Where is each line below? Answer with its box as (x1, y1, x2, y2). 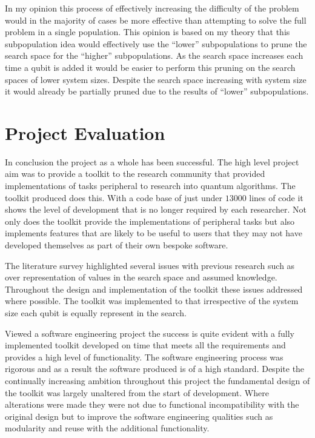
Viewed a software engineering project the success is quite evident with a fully (5, 327, 295, 339)
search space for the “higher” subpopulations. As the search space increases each (5, 49, 303, 62)
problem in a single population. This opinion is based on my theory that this (5, 25, 290, 38)
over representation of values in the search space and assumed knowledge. (5, 271, 277, 284)
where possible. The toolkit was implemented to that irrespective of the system (5, 294, 299, 307)
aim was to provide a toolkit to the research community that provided (5, 167, 265, 180)
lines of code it (249, 191, 303, 204)
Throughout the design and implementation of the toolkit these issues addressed (5, 282, 303, 295)
